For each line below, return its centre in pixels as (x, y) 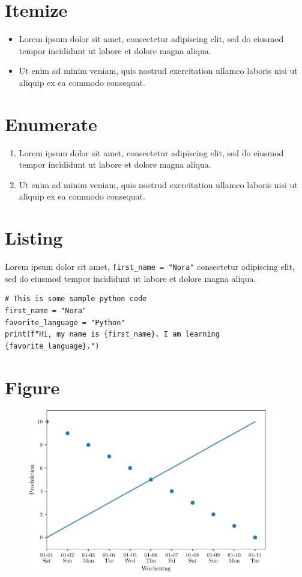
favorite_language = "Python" (65, 322)
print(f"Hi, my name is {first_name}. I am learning (112, 334)
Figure (32, 387)
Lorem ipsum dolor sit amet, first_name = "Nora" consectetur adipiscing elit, (150, 267)
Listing (34, 238)
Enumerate (51, 124)
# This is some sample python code (76, 299)
